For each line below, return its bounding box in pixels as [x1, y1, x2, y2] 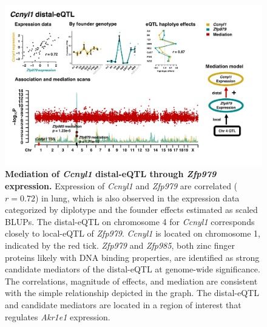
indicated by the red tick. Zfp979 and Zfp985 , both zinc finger [5, 239, 235, 251]
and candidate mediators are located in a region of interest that [5, 298, 242, 311]
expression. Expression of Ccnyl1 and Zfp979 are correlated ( [5, 180, 238, 192]
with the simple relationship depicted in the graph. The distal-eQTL [5, 286, 259, 299]
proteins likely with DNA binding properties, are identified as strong [5, 251, 260, 263]
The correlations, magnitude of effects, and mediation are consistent [5, 274, 258, 287]
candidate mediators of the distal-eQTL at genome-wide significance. [5, 263, 260, 275]
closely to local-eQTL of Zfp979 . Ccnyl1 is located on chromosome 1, [5, 227, 260, 240]
